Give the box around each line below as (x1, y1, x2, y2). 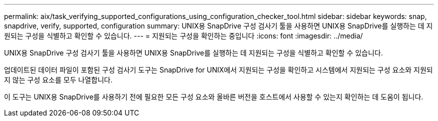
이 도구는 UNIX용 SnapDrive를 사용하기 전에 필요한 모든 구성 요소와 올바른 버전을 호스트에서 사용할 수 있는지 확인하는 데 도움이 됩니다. (4, 92, 423, 101)
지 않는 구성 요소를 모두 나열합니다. (4, 75, 112, 84)
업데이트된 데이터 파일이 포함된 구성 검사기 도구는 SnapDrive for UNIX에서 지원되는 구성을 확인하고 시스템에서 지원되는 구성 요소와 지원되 (4, 65, 433, 74)
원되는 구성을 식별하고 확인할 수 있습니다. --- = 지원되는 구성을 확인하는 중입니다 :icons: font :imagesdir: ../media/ (4, 31, 363, 40)
